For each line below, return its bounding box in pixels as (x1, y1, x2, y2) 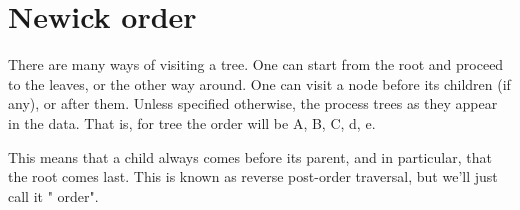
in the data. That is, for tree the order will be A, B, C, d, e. (8, 112, 376, 133)
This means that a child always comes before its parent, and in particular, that (8, 146, 492, 167)
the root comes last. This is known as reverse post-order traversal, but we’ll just (8, 166, 498, 187)
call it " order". (8, 185, 99, 206)
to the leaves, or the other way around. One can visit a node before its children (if (8, 73, 511, 94)
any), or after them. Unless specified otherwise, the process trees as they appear (8, 93, 498, 114)
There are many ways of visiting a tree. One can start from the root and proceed (8, 54, 504, 75)
